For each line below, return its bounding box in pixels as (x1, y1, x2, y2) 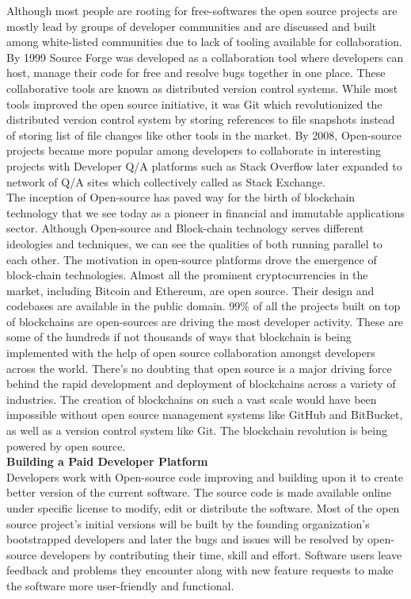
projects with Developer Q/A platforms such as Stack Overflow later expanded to (6, 157, 402, 174)
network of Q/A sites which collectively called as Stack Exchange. (6, 173, 325, 190)
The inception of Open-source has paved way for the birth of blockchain (6, 189, 356, 205)
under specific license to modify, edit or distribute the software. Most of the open (6, 500, 400, 516)
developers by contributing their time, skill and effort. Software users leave (40, 546, 402, 563)
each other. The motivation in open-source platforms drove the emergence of (6, 251, 377, 267)
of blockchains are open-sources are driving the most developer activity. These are (6, 313, 404, 329)
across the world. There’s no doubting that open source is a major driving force (6, 359, 392, 376)
